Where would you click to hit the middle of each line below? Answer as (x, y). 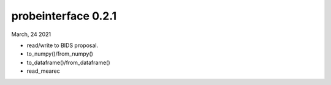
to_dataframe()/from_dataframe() (68, 62)
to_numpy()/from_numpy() (60, 54)
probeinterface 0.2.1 (64, 16)
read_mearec (44, 71)
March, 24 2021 (31, 34)
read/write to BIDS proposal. (62, 45)
